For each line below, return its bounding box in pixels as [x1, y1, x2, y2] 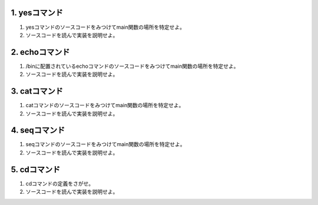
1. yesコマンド [11, 8, 63, 18]
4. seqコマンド [11, 125, 65, 135]
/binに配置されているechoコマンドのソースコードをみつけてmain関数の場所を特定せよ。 [25, 62, 239, 70]
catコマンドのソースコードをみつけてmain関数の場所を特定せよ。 [25, 102, 184, 109]
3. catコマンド [11, 86, 63, 97]
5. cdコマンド [11, 164, 61, 174]
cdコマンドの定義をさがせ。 [25, 180, 94, 187]
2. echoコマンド [11, 47, 70, 57]
